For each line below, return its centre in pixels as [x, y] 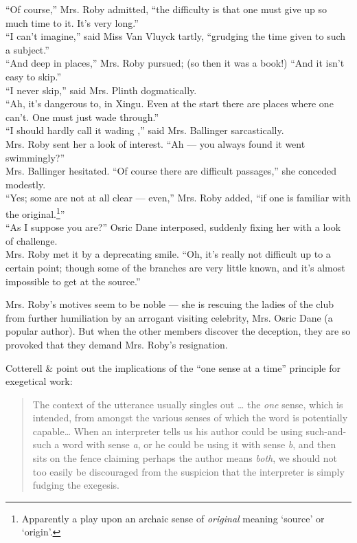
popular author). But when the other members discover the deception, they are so [178, 331]
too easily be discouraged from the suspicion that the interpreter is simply [188, 471]
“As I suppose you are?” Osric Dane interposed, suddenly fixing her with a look [173, 227]
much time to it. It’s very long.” [72, 22]
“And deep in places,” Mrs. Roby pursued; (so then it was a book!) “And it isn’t [175, 63]
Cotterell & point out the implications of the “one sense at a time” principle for [173, 367]
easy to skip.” [34, 76]
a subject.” [27, 49]
